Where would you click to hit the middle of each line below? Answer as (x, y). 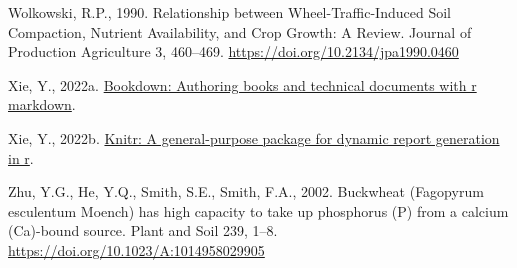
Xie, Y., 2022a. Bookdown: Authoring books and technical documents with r (242, 84)
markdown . (42, 104)
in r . (21, 157)
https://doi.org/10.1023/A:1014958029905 (136, 249)
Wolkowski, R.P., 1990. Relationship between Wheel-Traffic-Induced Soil (229, 12)
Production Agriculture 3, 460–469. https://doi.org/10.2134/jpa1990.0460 (233, 51)
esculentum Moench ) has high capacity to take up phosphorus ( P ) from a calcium (258, 210)
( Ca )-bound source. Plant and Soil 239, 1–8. (143, 230)
